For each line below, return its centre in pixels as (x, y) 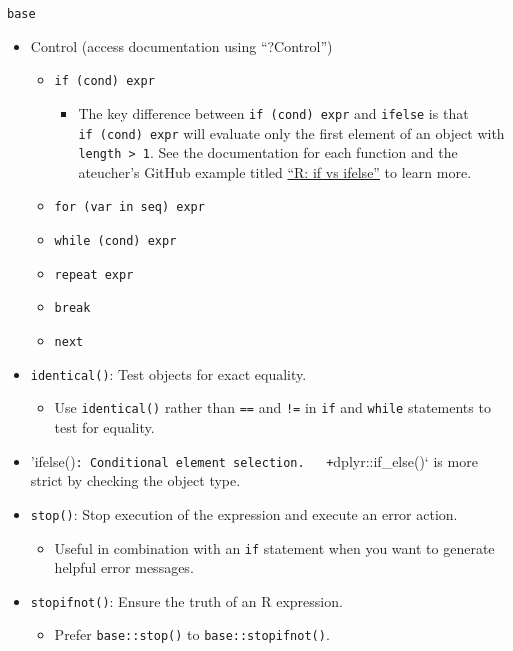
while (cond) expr (115, 241)
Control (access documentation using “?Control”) (181, 45)
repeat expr (94, 274)
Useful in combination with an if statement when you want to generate (274, 547)
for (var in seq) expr (129, 207)
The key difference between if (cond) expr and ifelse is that (273, 112)
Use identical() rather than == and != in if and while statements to (272, 407)
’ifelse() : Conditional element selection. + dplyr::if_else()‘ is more (254, 460)
